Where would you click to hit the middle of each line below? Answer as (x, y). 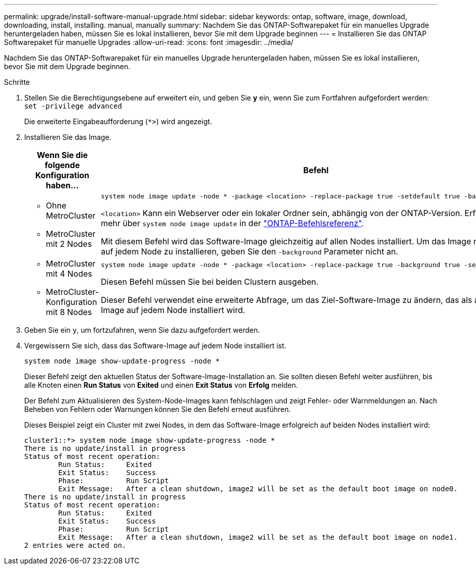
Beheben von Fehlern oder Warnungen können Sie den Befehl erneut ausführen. (158, 409)
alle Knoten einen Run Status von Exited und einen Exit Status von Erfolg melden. (161, 385)
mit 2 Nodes (69, 244)
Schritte (17, 82)
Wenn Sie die (62, 155)
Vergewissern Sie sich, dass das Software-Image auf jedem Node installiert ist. (155, 346)
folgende (62, 165)
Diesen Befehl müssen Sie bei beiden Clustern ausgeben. (210, 281)
